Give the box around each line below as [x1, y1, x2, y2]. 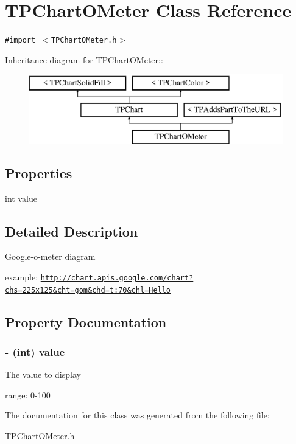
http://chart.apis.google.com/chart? [40, 273, 194, 282]
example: [5, 270, 38, 283]
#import [5, 36, 36, 45]
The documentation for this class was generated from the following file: [5, 409, 270, 421]
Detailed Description [5, 221, 138, 240]
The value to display [5, 368, 81, 381]
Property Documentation [5, 312, 167, 331]
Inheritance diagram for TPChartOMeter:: [5, 53, 163, 66]
